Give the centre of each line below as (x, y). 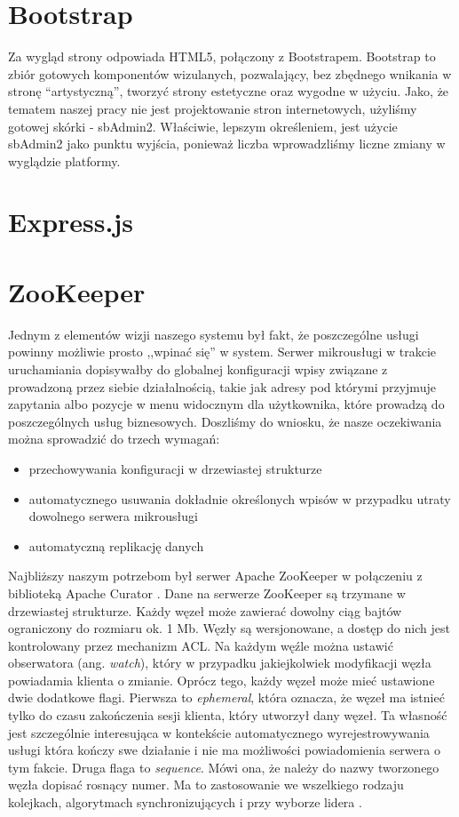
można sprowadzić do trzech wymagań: (114, 439)
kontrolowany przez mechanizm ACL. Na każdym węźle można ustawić (201, 645)
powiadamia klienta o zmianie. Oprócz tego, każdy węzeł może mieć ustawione (222, 680)
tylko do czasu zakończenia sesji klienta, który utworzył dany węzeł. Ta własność (228, 715)
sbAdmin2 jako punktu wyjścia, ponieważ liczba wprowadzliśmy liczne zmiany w (227, 144)
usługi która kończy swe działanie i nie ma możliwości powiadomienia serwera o (224, 750)
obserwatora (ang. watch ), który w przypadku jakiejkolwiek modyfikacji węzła (220, 663)
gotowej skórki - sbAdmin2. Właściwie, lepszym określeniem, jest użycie (203, 126)
